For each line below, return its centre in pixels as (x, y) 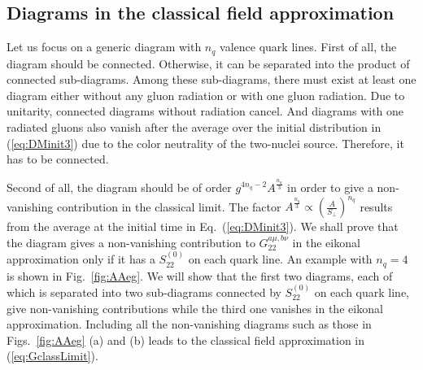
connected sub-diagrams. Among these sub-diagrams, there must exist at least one (211, 79)
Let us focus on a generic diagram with (104, 47)
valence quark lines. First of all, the (308, 47)
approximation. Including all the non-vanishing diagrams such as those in (189, 324)
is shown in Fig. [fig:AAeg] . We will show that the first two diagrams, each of (200, 275)
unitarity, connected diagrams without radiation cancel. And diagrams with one (205, 111)
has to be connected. (58, 159)
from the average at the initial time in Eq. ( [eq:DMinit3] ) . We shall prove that (203, 226)
